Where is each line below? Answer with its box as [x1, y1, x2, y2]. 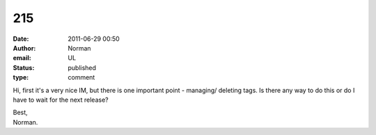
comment [68, 73, 95, 82]
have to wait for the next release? [13, 96, 109, 104]
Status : [13, 63, 35, 72]
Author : [13, 44, 36, 52]
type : [13, 73, 29, 82]
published [68, 63, 97, 72]
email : [13, 54, 31, 62]
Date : [13, 35, 29, 43]
